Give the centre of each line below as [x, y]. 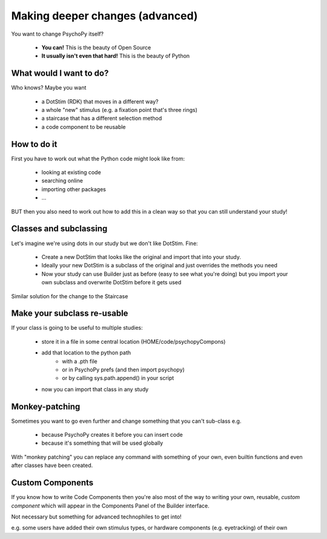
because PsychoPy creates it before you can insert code [112, 435]
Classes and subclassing [59, 229]
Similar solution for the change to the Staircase [70, 296]
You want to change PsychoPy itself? [58, 34]
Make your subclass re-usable [70, 314]
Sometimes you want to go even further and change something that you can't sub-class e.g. [126, 421]
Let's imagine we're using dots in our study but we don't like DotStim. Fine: [104, 243]
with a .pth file [80, 361]
